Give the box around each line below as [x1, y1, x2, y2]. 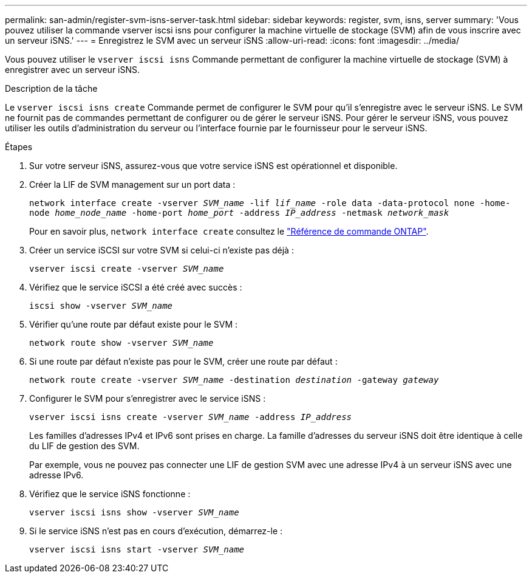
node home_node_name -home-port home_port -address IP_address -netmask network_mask [29, 208, 449, 218]
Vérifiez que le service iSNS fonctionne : [29, 489, 191, 499]
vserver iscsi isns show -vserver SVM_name [29, 507, 239, 517]
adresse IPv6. [29, 470, 84, 480]
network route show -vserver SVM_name [29, 338, 214, 348]
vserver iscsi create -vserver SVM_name [29, 264, 224, 274]
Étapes [5, 142, 33, 152]
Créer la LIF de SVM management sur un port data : [29, 179, 236, 190]
